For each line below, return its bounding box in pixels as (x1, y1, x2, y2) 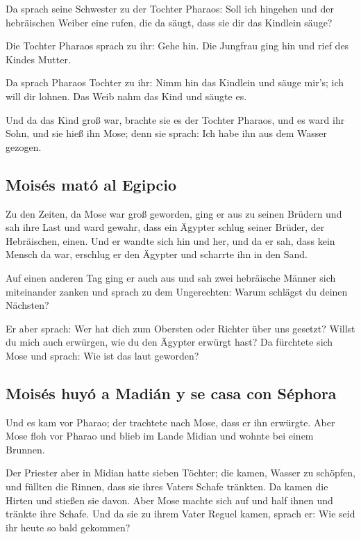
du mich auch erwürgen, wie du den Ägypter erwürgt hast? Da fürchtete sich (6, 335, 333, 349)
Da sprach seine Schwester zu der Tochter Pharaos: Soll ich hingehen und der (6, 1, 335, 15)
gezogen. (6, 139, 42, 154)
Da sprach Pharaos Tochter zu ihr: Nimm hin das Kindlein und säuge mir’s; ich (6, 75, 344, 90)
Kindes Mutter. (6, 51, 71, 66)
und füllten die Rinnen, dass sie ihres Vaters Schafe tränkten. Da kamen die (6, 479, 328, 494)
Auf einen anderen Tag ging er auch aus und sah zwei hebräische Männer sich (6, 270, 336, 284)
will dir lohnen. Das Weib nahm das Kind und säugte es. (6, 88, 247, 103)
